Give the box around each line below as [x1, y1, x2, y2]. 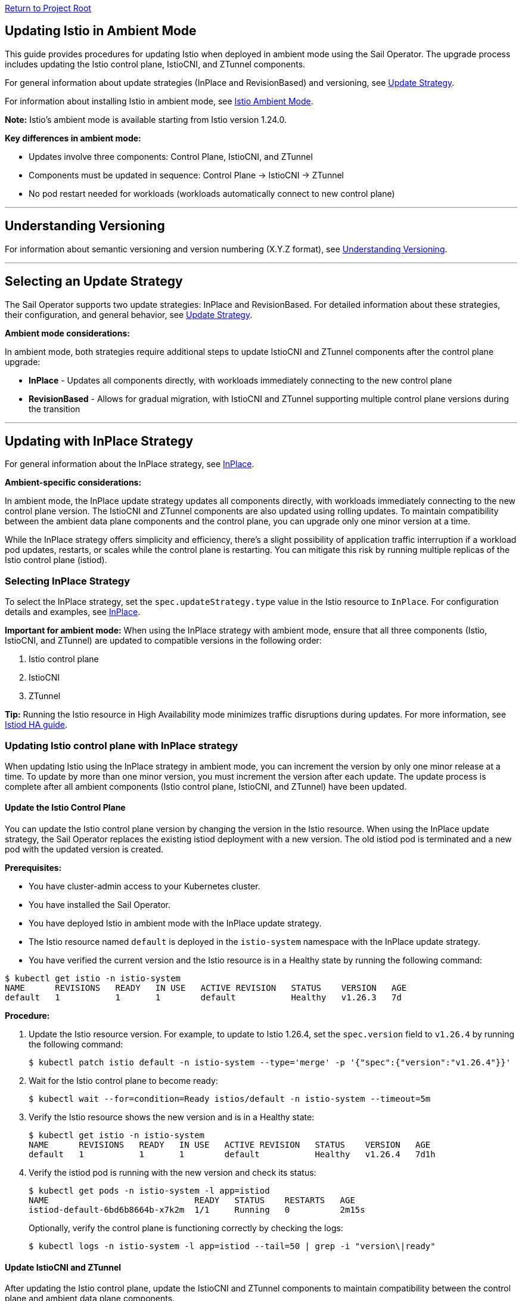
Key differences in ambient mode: [5, 132, 141, 143]
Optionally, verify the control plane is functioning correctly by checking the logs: [29, 1223, 343, 1234]
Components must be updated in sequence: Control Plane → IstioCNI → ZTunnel [29, 169, 344, 180]
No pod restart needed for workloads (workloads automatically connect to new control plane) [29, 188, 395, 199]
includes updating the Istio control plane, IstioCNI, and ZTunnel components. [5, 58, 306, 69]
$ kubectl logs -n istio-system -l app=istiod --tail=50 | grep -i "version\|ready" [29, 1241, 436, 1251]
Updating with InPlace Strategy [5, 433, 194, 449]
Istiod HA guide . [5, 719, 68, 730]
